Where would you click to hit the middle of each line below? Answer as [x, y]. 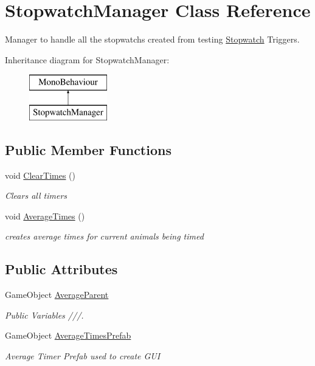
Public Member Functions [88, 149]
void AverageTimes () [45, 216]
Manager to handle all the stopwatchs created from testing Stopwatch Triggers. [152, 39]
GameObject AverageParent [57, 295]
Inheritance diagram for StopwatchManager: [87, 59]
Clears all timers [36, 195]
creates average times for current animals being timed [104, 236]
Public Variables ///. [44, 315]
